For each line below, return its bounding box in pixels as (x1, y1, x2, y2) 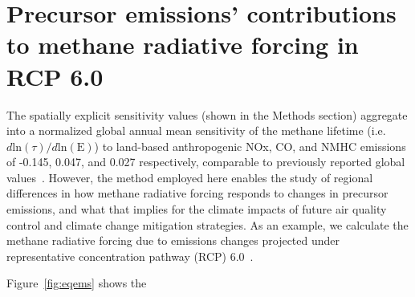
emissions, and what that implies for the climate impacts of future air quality (6, 201, 387, 218)
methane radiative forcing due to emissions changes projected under (6, 232, 340, 249)
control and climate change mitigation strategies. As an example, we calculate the (6, 216, 409, 233)
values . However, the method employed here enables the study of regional (6, 169, 373, 185)
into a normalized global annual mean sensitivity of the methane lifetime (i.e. (6, 122, 386, 139)
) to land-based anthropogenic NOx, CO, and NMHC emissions (94, 137, 406, 154)
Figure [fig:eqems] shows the (6, 275, 147, 291)
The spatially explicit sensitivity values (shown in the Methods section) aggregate (6, 106, 408, 123)
